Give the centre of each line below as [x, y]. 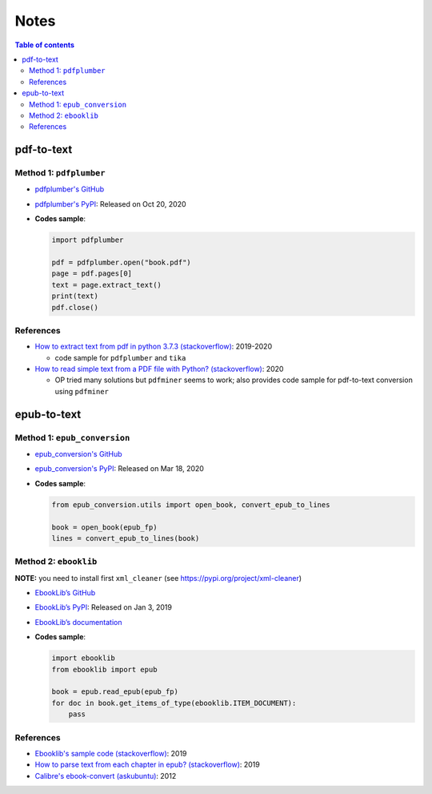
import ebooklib [84, 658]
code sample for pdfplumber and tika [120, 357]
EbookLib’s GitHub [65, 593]
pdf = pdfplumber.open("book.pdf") [121, 262]
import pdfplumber [88, 240]
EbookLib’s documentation [78, 622]
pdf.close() [75, 307]
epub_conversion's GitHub [79, 454]
